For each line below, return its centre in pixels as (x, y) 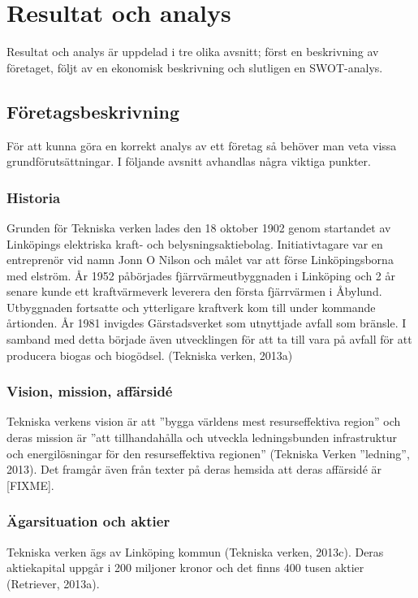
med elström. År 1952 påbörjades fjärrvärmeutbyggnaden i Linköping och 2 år (201, 275)
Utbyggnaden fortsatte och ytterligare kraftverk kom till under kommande (191, 307)
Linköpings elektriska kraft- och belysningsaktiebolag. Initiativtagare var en (195, 243)
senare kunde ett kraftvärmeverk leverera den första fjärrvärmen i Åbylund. (194, 291)
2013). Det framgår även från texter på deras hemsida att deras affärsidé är (194, 469)
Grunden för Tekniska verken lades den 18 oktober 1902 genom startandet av (199, 227)
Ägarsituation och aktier (88, 521)
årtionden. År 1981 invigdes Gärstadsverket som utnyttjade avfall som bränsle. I (207, 323)
